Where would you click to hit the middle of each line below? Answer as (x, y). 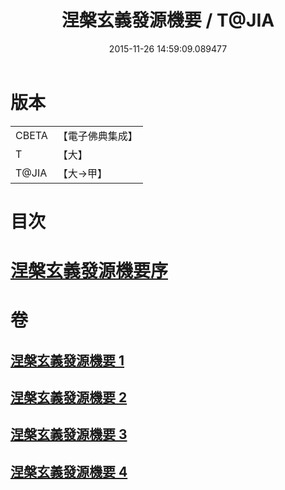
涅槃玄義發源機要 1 (67, 360)
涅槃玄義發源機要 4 (69, 471)
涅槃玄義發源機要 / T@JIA (168, 20)
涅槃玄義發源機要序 (89, 271)
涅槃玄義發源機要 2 (69, 397)
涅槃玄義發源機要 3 (69, 434)
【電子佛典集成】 (97, 136)
